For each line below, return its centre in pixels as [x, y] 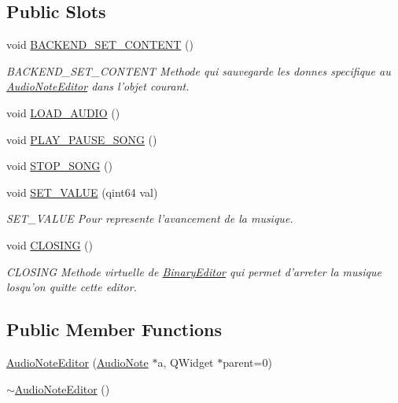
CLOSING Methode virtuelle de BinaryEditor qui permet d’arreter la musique [194, 271]
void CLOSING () [50, 244]
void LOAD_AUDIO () [63, 112]
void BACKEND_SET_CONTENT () [100, 44]
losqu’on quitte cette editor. [72, 287]
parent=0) [247, 362]
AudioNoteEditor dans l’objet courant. [98, 86]
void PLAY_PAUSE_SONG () [82, 139]
